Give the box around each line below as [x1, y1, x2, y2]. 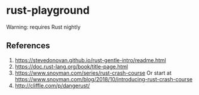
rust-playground [6, 4, 90, 17]
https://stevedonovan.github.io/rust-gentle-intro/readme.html [14, 56, 166, 63]
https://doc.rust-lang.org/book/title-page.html [14, 63, 128, 70]
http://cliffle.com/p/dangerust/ [14, 82, 90, 89]
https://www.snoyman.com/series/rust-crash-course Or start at [14, 69, 172, 76]
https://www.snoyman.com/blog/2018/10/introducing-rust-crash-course [14, 75, 193, 82]
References [6, 41, 50, 51]
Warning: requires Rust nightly [6, 23, 81, 30]
